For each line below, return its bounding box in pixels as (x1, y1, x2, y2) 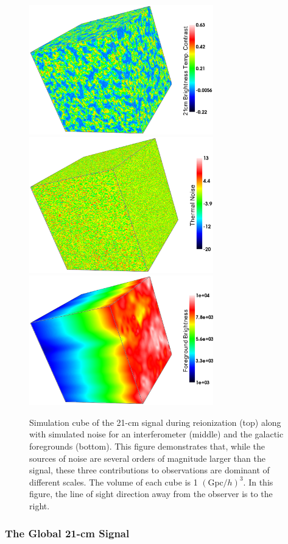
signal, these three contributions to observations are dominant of (29, 464, 270, 476)
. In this (243, 475, 273, 488)
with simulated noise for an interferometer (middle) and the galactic (29, 428, 284, 440)
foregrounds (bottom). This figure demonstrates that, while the (29, 440, 265, 453)
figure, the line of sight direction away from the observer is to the (29, 487, 273, 500)
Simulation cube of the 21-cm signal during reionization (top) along (29, 415, 281, 428)
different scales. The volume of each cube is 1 (29, 475, 198, 488)
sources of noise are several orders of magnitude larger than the (29, 451, 265, 464)
